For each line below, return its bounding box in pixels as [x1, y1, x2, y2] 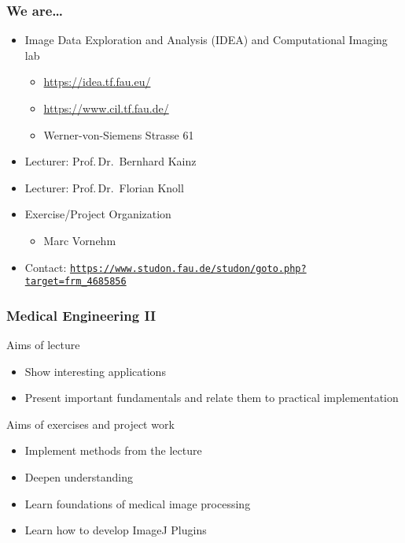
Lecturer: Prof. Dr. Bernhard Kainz [24, 153, 197, 169]
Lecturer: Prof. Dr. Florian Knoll [24, 179, 184, 195]
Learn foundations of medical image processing [24, 495, 251, 511]
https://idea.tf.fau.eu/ [43, 73, 151, 90]
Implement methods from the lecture [24, 442, 202, 459]
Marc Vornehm [43, 232, 116, 248]
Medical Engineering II [6, 305, 156, 325]
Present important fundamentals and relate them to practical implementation [24, 389, 399, 406]
